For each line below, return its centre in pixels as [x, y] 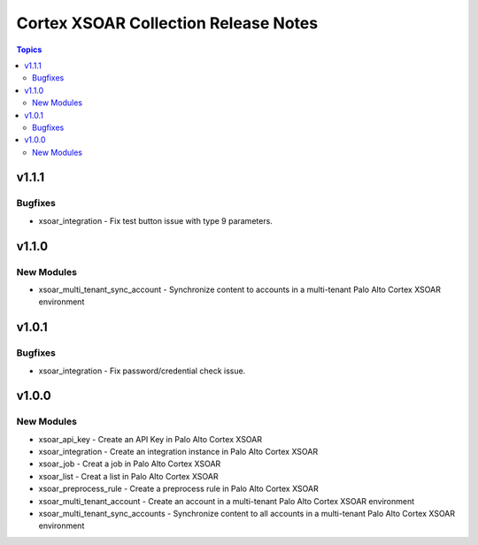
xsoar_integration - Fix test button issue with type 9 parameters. [156, 220]
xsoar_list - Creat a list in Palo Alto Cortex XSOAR [128, 476]
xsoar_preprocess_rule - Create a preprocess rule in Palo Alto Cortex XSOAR [178, 489]
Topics [29, 50]
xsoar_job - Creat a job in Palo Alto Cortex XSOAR [130, 464]
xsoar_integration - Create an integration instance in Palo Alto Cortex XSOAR [178, 452]
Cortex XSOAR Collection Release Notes [167, 23]
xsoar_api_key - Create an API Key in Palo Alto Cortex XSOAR [150, 439]
